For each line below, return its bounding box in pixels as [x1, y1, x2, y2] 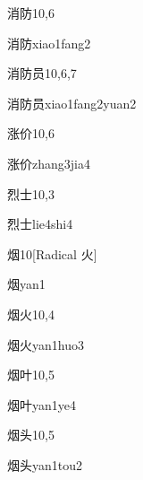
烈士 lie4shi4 [7, 214, 73, 233]
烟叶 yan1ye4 [7, 395, 76, 414]
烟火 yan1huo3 [7, 335, 84, 353]
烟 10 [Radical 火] [7, 244, 97, 263]
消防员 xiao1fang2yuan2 [7, 93, 137, 112]
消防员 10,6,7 [7, 64, 77, 83]
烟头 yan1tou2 [7, 455, 83, 474]
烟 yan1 [7, 275, 46, 293]
